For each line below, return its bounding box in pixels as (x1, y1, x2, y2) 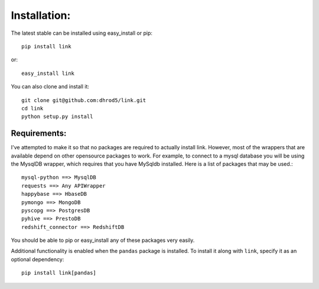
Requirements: (11, 129, 67, 139)
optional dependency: (11, 255, 64, 262)
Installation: (11, 9, 71, 22)
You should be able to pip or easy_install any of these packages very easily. (11, 237, 195, 244)
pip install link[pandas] (21, 270, 97, 277)
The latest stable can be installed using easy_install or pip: (11, 29, 153, 37)
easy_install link (21, 70, 75, 77)
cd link (21, 105, 44, 111)
